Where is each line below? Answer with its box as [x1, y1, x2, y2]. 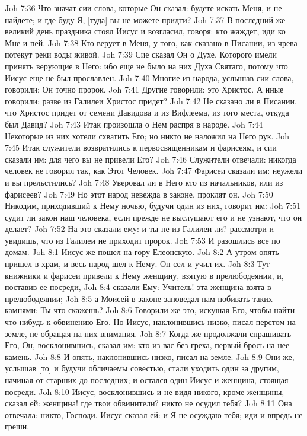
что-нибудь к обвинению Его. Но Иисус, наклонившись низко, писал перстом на [5, 316, 296, 328]
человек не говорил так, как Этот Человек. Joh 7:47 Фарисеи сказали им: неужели [5, 164, 303, 177]
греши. [5, 420, 30, 432]
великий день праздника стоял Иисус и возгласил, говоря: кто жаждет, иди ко [5, 25, 286, 37]
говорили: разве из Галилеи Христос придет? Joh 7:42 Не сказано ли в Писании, [5, 94, 297, 107]
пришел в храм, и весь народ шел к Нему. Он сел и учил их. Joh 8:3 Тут [5, 257, 270, 270]
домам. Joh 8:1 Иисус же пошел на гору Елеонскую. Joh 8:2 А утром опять [5, 246, 279, 258]
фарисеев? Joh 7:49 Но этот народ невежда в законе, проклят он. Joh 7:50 [5, 187, 273, 200]
